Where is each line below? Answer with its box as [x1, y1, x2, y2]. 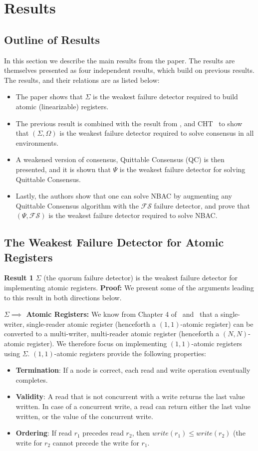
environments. [15, 137, 59, 148]
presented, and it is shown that [15, 164, 111, 174]
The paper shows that [15, 91, 83, 102]
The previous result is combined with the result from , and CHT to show [15, 118, 243, 128]
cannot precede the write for [52, 437, 139, 448]
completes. [15, 374, 48, 385]
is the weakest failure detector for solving [119, 164, 246, 174]
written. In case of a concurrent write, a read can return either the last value [15, 401, 251, 412]
